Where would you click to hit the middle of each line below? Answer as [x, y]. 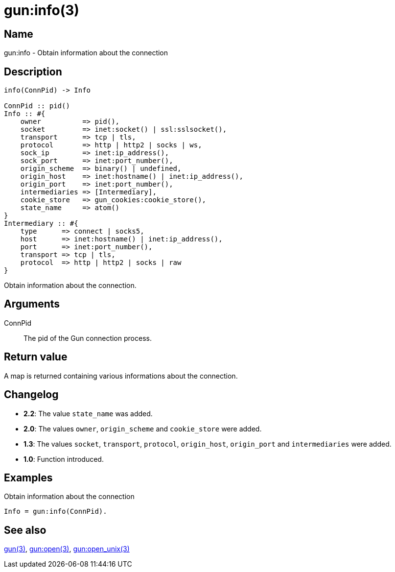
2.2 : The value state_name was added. [88, 413]
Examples [28, 477]
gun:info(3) [42, 10]
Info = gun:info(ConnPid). [56, 512]
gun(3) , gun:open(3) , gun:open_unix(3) [67, 549]
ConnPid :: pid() [37, 106]
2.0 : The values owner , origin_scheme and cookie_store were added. [143, 429]
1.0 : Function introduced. [64, 459]
